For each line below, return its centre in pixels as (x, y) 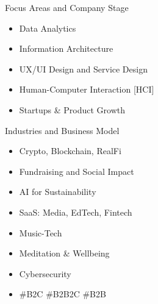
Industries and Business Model (62, 130)
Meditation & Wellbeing (64, 253)
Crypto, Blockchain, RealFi (70, 151)
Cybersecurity (45, 273)
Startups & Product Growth (72, 109)
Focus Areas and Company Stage (67, 7)
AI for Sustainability (58, 192)
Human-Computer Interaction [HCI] (87, 89)
